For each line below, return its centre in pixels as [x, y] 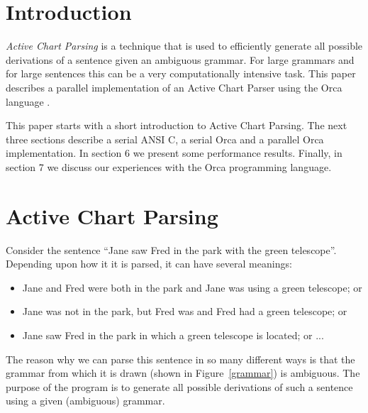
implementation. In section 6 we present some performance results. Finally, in [174, 153]
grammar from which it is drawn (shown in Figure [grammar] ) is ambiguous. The [183, 373]
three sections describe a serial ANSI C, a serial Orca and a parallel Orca [165, 139]
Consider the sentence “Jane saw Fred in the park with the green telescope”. [171, 249]
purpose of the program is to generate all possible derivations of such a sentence [179, 386]
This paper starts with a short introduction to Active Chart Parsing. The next [177, 125]
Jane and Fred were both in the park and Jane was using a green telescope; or [192, 287]
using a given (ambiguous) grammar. [85, 401]
